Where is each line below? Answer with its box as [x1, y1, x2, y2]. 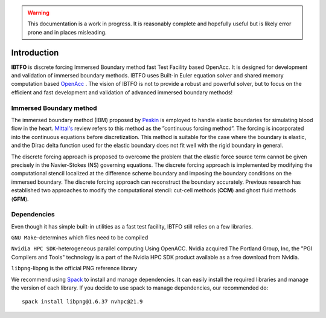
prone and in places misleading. [27, 28, 107, 36]
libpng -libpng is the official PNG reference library [11, 265, 138, 272]
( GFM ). [11, 195, 30, 203]
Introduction [11, 47, 59, 57]
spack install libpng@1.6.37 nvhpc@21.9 [22, 298, 143, 305]
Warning [27, 9, 50, 16]
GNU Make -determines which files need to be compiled [11, 234, 149, 241]
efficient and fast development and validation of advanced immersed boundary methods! [11, 88, 232, 96]
